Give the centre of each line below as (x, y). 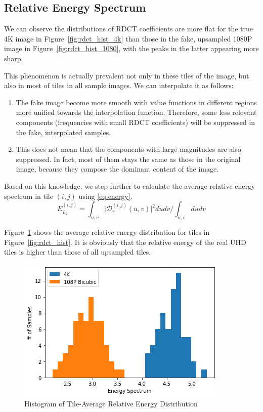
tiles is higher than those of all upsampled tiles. (78, 252)
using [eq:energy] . (105, 196)
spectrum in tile (29, 196)
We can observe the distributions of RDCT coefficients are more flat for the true (129, 29)
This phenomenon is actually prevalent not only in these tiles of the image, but (127, 75)
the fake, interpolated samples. (63, 132)
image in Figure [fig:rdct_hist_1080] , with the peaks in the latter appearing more (131, 48)
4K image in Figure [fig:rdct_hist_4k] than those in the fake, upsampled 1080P (128, 38)
